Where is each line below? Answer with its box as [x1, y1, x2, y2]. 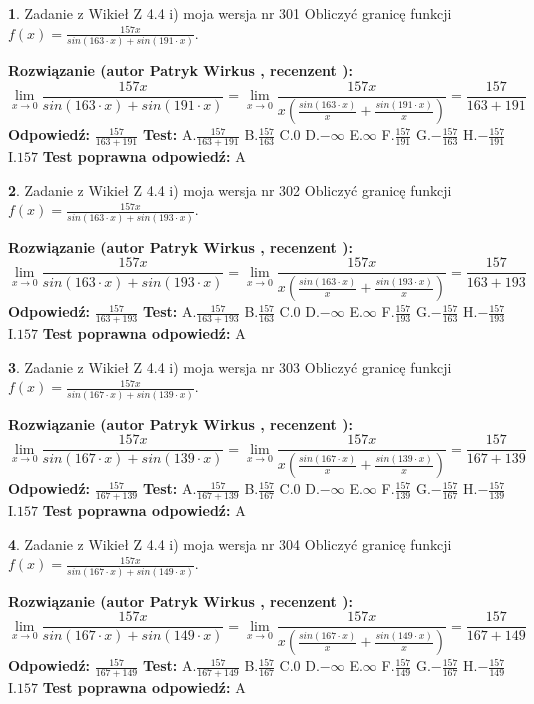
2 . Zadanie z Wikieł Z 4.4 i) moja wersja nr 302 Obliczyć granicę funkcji [8, 179, 452, 200]
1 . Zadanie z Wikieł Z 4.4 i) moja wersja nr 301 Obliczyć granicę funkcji [8, 3, 452, 23]
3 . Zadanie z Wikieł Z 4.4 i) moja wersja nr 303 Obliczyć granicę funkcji [8, 356, 452, 377]
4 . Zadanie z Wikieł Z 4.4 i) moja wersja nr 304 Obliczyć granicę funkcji [8, 533, 452, 554]
